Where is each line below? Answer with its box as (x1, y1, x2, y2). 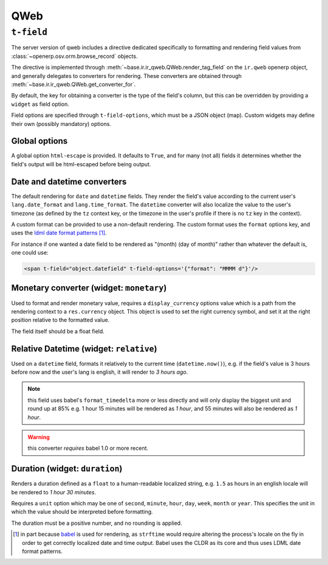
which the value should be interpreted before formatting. (11, 508, 153, 516)
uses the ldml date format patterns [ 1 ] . (11, 229, 107, 237)
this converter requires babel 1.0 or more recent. (27, 444, 149, 452)
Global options (11, 136, 68, 146)
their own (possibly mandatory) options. (11, 120, 112, 127)
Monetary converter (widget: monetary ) (11, 283, 167, 293)
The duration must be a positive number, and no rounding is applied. (11, 519, 182, 527)
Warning (27, 433, 50, 441)
